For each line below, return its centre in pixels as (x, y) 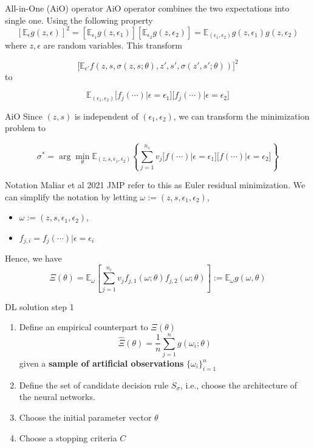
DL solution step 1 (39, 306)
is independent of (106, 116)
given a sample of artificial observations (101, 363)
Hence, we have (33, 258)
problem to (25, 128)
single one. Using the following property (79, 20)
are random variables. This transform (113, 45)
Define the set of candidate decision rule (94, 385)
